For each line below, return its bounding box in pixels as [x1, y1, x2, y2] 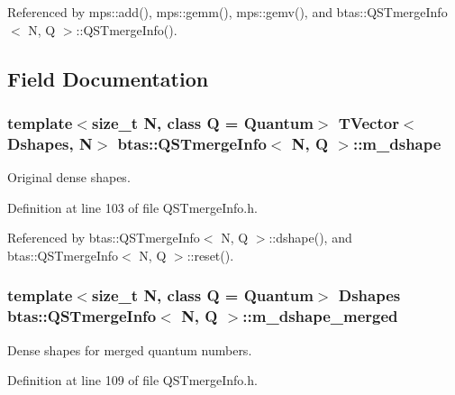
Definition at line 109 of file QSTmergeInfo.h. [7, 371, 258, 390]
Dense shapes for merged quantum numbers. [7, 340, 252, 359]
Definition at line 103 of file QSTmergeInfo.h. [7, 197, 258, 216]
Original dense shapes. [7, 168, 131, 187]
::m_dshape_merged [242, 305, 398, 327]
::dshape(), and [268, 228, 352, 247]
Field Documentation [7, 64, 209, 92]
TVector [338, 111, 399, 133]
